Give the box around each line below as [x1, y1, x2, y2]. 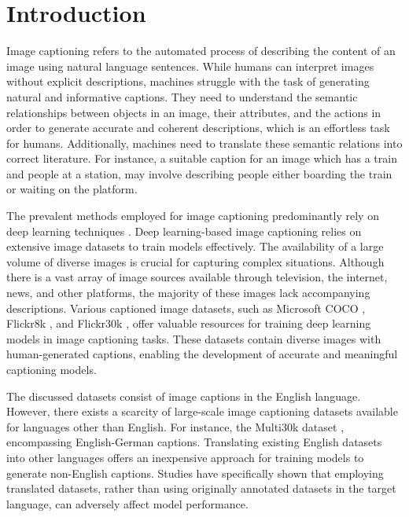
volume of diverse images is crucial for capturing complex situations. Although [6, 253, 385, 269]
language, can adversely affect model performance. [6, 495, 249, 511]
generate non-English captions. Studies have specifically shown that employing [6, 464, 384, 481]
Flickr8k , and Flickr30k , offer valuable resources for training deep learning [6, 315, 371, 332]
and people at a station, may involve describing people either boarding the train [6, 165, 392, 181]
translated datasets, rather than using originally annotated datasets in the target [6, 480, 396, 497]
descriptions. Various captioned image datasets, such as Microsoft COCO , [6, 299, 366, 316]
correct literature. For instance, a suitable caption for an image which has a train [6, 150, 397, 167]
